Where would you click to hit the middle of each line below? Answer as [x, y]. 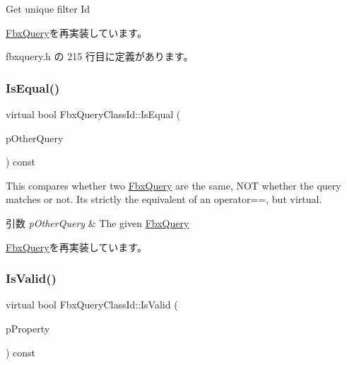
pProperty [28, 328]
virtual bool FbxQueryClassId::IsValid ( [92, 305]
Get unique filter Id [48, 8]
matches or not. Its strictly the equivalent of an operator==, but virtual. [164, 199]
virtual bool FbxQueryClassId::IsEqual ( [93, 114]
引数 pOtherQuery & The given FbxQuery [98, 222]
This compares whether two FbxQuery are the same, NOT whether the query [173, 185]
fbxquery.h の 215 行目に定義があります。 [100, 56]
